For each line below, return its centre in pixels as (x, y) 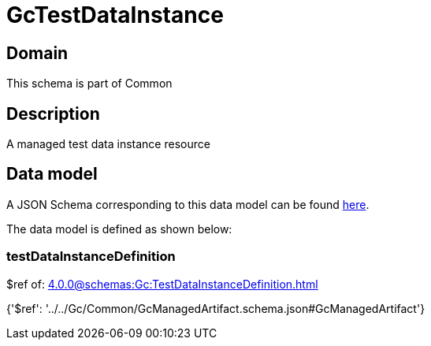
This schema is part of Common (89, 84)
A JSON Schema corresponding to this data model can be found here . (188, 204)
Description (53, 113)
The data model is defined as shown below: (119, 229)
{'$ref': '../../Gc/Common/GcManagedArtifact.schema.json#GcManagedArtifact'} (216, 308)
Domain (37, 53)
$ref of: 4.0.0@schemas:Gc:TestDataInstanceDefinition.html (162, 284)
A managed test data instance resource (108, 144)
